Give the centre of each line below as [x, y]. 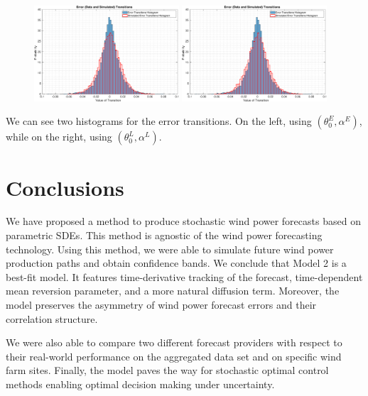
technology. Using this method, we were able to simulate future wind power [170, 249]
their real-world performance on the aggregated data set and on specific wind [174, 356]
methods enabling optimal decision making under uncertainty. [140, 384]
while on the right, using [59, 137]
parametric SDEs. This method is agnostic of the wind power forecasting [164, 235]
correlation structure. [52, 318]
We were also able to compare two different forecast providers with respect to [174, 342]
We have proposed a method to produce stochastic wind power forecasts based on [183, 221]
